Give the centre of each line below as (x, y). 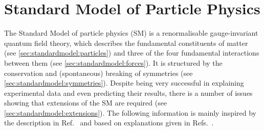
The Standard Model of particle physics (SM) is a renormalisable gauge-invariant (131, 33)
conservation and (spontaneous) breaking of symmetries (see (98, 73)
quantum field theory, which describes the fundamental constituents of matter (126, 43)
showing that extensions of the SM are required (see (86, 103)
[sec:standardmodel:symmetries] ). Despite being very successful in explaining (124, 83)
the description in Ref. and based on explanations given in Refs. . (109, 123)
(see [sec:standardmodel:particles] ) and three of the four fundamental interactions (132, 53)
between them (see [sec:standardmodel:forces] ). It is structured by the (113, 62)
